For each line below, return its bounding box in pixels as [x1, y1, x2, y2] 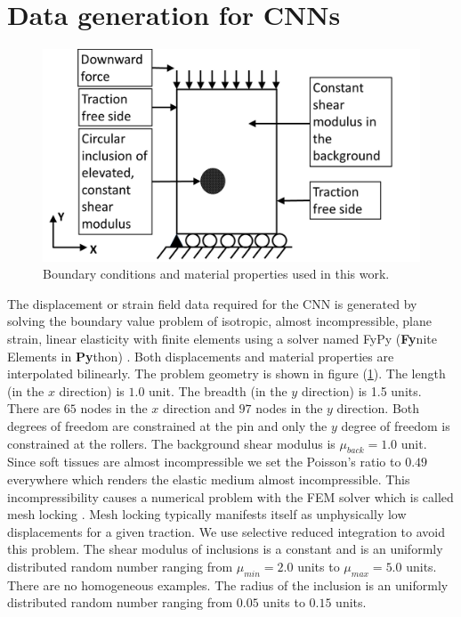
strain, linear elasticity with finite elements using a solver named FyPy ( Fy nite [7, 329, 437, 347]
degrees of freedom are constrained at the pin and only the [7, 416, 328, 434]
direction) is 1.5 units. [301, 381, 422, 400]
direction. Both [336, 399, 420, 418]
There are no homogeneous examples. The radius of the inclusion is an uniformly [7, 575, 449, 594]
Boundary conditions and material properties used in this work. [43, 264, 390, 283]
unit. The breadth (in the [149, 381, 287, 400]
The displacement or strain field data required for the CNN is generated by [7, 294, 417, 313]
